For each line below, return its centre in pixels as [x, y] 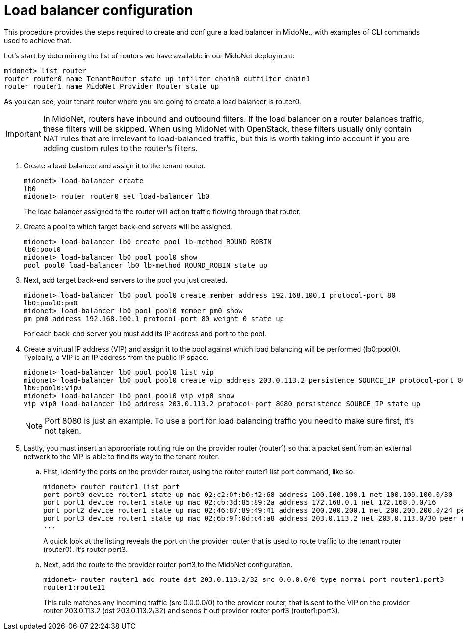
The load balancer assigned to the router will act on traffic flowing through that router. [162, 211]
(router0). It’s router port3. [85, 549]
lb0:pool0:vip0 [53, 388]
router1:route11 [74, 587]
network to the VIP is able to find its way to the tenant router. [121, 456]
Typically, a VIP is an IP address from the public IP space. [116, 357]
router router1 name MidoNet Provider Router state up [112, 86]
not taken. [63, 430]
